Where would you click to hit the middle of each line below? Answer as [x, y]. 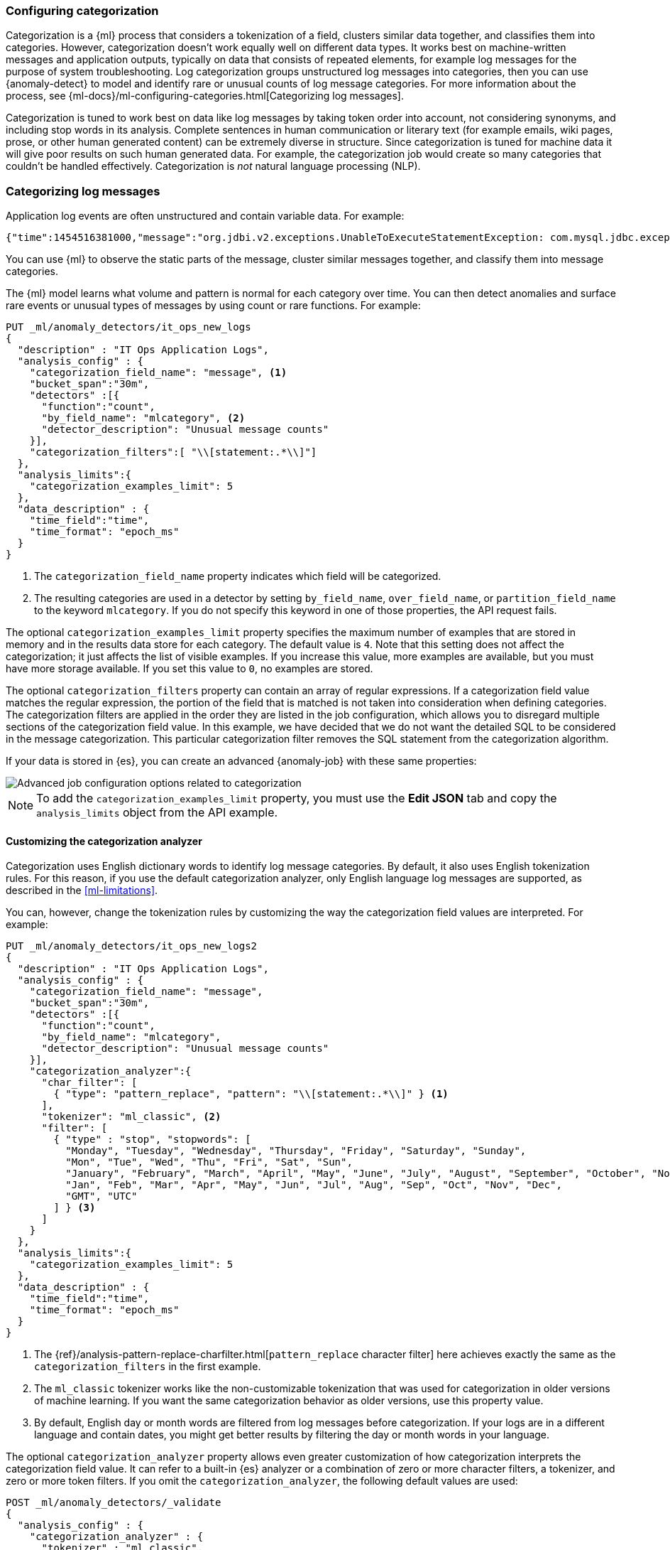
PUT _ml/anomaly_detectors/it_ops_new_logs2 [132, 946]
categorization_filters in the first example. [148, 1367]
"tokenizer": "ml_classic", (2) [131, 1117]
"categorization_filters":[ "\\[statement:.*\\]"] [173, 452]
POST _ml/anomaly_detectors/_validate [114, 1503]
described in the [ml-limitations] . [82, 890]
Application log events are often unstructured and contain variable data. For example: [205, 216]
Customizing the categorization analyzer [104, 841]
